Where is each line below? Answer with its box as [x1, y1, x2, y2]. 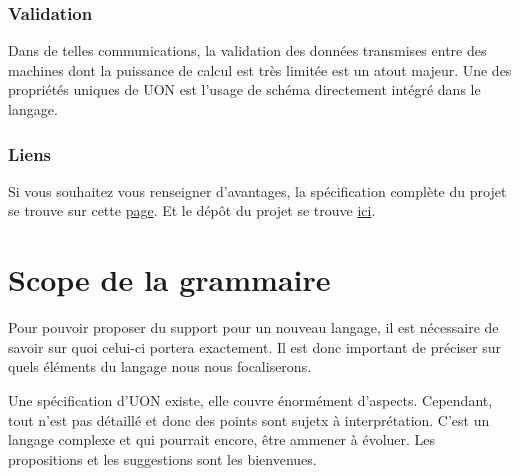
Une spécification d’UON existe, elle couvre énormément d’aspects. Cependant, [8, 389, 493, 410]
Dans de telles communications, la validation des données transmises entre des [8, 40, 487, 61]
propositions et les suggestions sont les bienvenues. [8, 448, 317, 469]
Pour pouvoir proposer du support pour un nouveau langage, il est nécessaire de [8, 317, 499, 338]
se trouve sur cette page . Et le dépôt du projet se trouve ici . [8, 200, 376, 221]
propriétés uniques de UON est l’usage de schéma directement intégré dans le [8, 79, 481, 100]
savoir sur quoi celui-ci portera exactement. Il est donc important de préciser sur [8, 336, 501, 357]
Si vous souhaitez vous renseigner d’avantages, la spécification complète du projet [8, 180, 507, 201]
